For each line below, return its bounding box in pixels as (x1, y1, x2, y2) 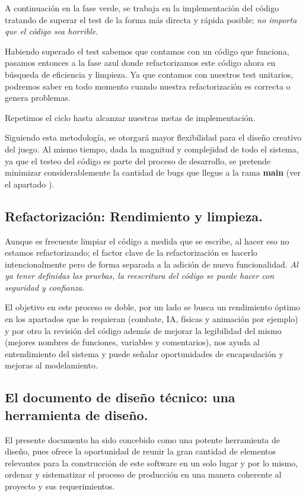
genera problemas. (5, 91, 71, 104)
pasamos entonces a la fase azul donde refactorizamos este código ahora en (5, 56, 276, 69)
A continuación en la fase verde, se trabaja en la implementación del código (5, 2, 279, 14)
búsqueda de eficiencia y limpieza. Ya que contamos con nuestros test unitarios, (5, 68, 294, 80)
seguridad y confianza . (5, 281, 85, 293)
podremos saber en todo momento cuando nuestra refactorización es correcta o (5, 80, 291, 92)
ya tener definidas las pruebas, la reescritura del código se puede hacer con (5, 269, 275, 282)
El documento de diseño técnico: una (5, 388, 235, 406)
